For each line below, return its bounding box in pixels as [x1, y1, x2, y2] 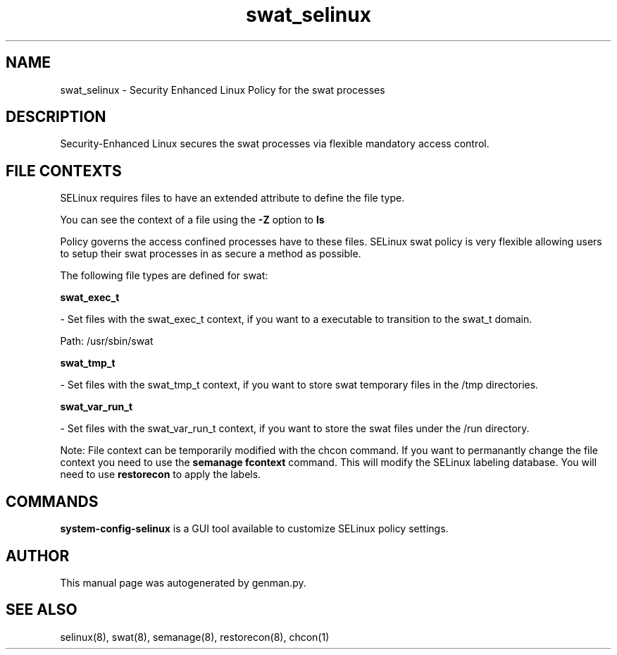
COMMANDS [6, 492, 99, 510]
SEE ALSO [6, 601, 77, 619]
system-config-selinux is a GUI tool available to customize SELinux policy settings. [60, 522, 449, 535]
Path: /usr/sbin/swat [60, 335, 154, 348]
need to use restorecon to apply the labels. [60, 468, 261, 481]
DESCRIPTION [6, 108, 106, 126]
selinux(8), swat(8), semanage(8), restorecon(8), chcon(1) [60, 630, 330, 643]
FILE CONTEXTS [6, 161, 122, 180]
